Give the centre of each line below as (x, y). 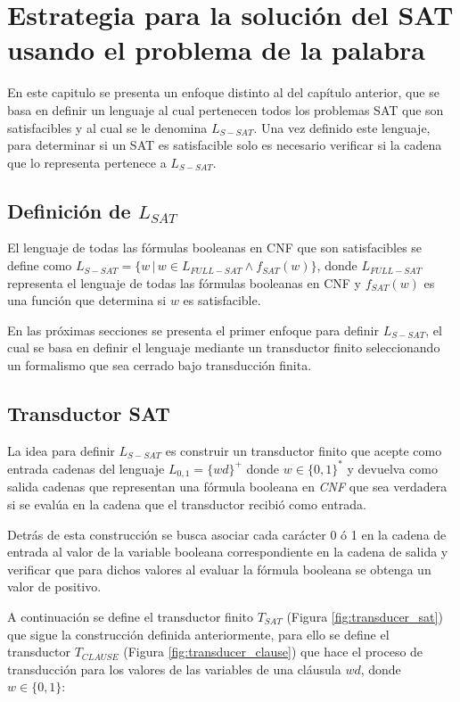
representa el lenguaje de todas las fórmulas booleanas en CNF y (184, 282)
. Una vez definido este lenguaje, (342, 127)
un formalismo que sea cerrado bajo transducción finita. (160, 365)
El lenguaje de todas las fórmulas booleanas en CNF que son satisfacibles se (215, 248)
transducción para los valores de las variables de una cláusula (174, 669)
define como (40, 265)
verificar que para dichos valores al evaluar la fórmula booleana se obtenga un (219, 569)
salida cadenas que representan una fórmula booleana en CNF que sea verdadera (227, 487)
